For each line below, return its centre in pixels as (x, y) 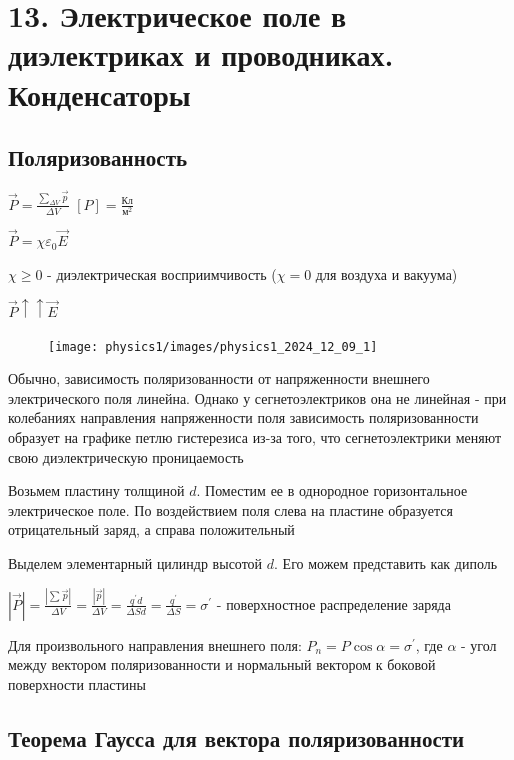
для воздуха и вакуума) (386, 273)
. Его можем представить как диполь (386, 562)
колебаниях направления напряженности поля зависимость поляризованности (243, 417)
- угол (479, 644)
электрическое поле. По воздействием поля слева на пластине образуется (230, 509)
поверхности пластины (77, 684)
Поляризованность (98, 157)
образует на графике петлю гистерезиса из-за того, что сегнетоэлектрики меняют (255, 436)
